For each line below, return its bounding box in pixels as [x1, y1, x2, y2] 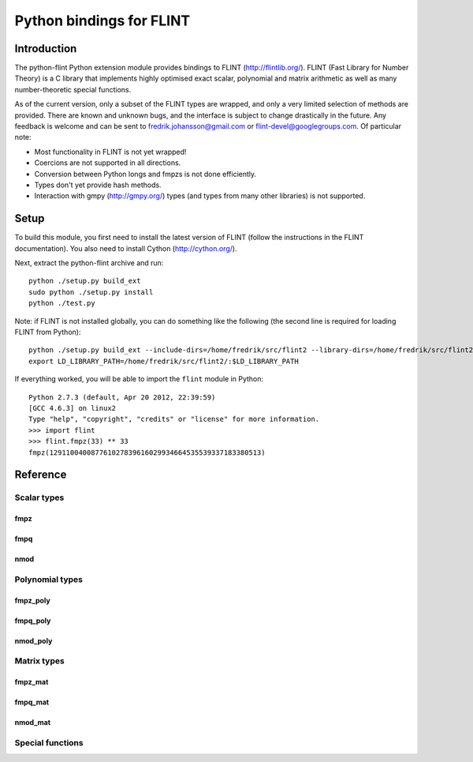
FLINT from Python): [14, 328, 81, 336]
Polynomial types [14, 573, 83, 584]
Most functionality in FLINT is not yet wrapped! [34, 147, 187, 156]
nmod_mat [14, 718, 51, 727]
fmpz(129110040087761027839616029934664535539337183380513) [28, 448, 266, 457]
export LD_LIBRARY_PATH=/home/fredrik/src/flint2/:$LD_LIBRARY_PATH [28, 356, 299, 366]
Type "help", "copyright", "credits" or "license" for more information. [28, 415, 320, 424]
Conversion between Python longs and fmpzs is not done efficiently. [34, 169, 257, 178]
